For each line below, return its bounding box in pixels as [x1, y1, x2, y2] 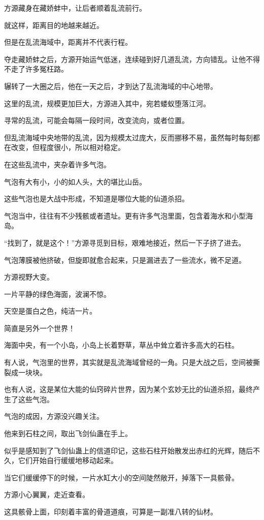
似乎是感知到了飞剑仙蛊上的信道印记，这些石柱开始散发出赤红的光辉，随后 [4, 445, 253, 455]
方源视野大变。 [4, 271, 54, 282]
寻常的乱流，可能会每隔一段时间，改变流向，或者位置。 [4, 115, 189, 126]
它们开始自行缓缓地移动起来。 [18, 455, 118, 466]
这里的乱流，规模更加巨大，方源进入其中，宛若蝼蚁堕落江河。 [4, 98, 210, 108]
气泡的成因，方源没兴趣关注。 [4, 411, 104, 421]
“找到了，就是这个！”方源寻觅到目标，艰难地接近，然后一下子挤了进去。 [4, 237, 246, 248]
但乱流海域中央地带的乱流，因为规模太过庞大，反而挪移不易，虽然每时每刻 [4, 132, 253, 142]
